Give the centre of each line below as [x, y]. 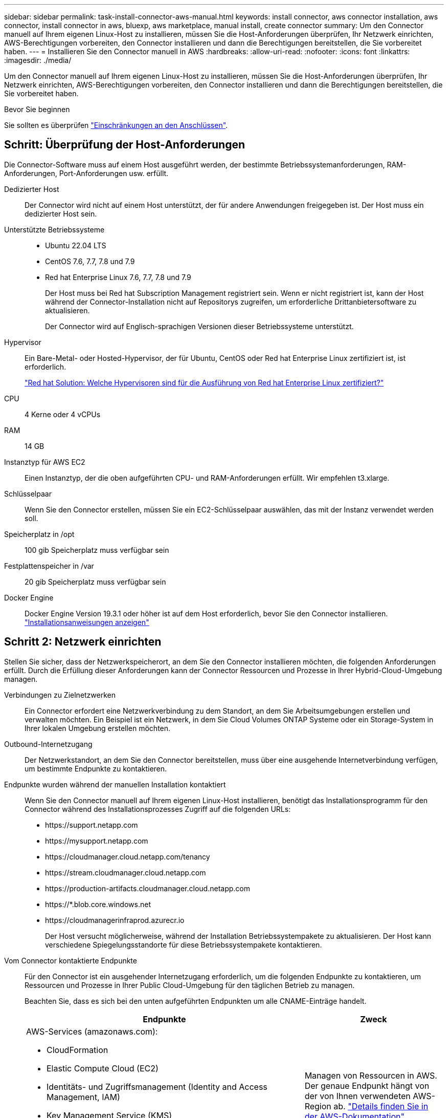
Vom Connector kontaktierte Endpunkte [71, 960]
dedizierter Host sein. [61, 213]
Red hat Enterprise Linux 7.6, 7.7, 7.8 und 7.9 [118, 277]
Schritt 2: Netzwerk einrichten [83, 642]
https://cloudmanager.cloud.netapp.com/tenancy [128, 856]
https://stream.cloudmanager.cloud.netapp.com [126, 872]
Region [318, 1106]
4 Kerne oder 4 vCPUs [63, 414]
